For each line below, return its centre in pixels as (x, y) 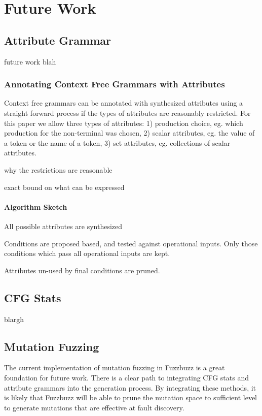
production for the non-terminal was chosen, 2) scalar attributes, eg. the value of (129, 133)
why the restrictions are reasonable (58, 169)
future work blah (30, 61)
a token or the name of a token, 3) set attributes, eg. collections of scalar (117, 142)
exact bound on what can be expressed (64, 187)
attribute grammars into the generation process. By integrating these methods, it (130, 387)
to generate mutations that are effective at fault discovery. (94, 407)
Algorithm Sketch (36, 206)
